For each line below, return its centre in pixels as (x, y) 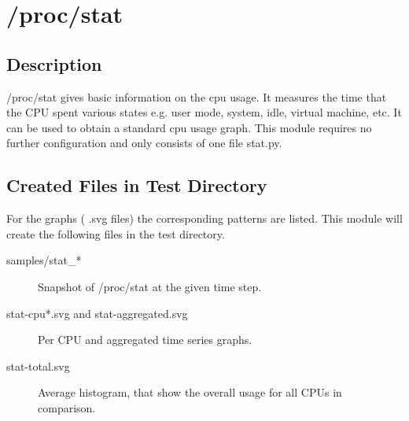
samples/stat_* (44, 260)
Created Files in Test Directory (137, 185)
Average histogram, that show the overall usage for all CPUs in (190, 392)
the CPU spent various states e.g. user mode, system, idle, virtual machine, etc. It (204, 112)
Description (54, 63)
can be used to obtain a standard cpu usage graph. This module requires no (189, 127)
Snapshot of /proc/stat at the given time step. (150, 286)
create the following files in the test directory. (116, 233)
